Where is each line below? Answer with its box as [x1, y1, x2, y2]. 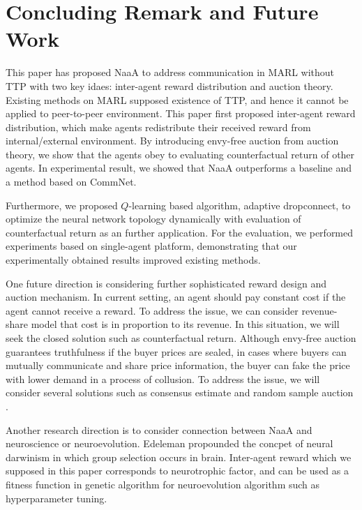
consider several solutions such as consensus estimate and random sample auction [6, 385, 354, 400]
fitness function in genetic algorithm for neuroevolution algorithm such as [6, 477, 320, 491]
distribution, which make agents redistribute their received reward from [6, 119, 311, 134]
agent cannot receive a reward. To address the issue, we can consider [6, 303, 299, 317]
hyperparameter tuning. [6, 490, 107, 505]
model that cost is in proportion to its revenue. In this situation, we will [31, 317, 340, 331]
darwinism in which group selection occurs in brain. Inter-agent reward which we [6, 449, 352, 464]
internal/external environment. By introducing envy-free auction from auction [6, 133, 339, 148]
